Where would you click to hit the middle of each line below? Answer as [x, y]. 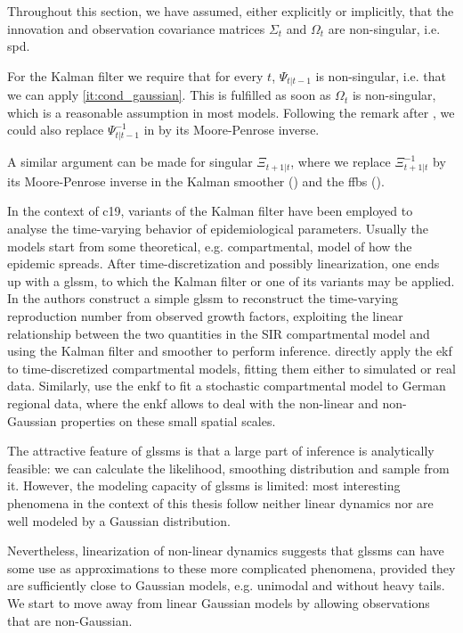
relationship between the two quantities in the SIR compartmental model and [219, 333]
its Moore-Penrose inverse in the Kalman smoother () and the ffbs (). [196, 181]
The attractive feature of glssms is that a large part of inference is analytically [221, 451]
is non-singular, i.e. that [381, 75]
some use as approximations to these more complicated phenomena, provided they [231, 567]
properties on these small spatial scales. [168, 420]
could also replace [56, 130]
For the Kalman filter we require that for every [135, 75]
